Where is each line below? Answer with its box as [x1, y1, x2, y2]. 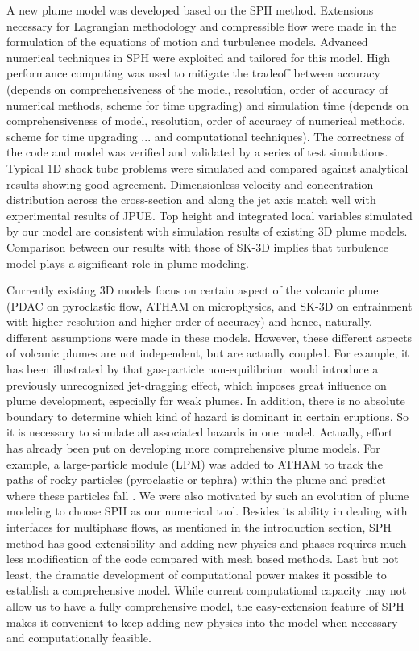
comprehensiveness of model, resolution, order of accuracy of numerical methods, [6, 112, 405, 129]
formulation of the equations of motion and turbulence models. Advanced [6, 33, 368, 50]
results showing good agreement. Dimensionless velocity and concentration [6, 175, 374, 192]
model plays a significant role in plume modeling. [6, 254, 249, 271]
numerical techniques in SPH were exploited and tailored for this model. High [6, 48, 391, 65]
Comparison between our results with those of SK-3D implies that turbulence [6, 238, 389, 255]
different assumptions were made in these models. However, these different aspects [6, 328, 413, 345]
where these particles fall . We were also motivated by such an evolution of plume [6, 486, 409, 503]
